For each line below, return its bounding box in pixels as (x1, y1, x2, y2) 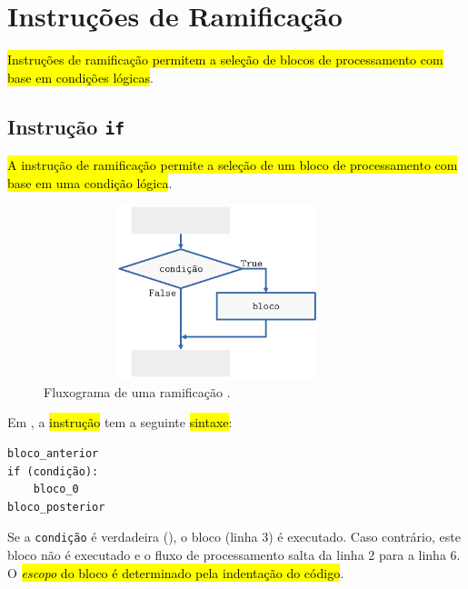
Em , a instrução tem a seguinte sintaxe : (7, 413, 233, 432)
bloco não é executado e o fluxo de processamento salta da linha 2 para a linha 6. (7, 545, 461, 564)
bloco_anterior (7, 447, 99, 461)
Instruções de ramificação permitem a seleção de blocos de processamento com (7, 50, 443, 69)
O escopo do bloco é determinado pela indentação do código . (7, 563, 344, 582)
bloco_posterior (7, 500, 105, 514)
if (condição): (7, 464, 99, 478)
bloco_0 (33, 483, 79, 496)
